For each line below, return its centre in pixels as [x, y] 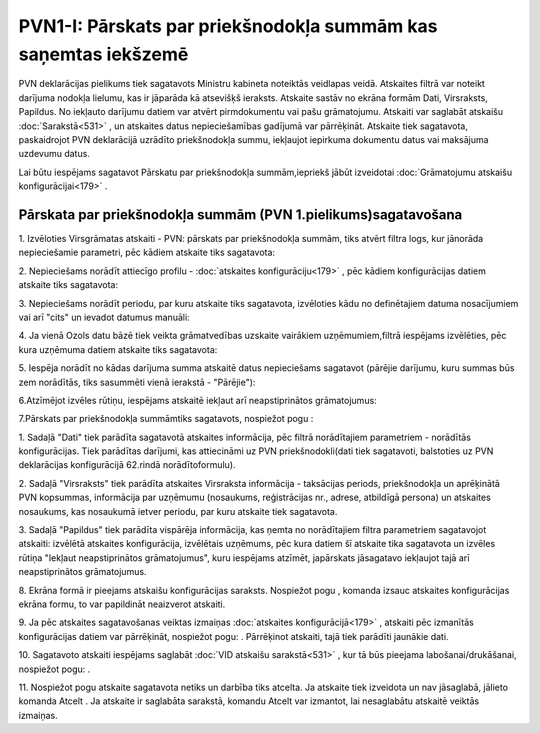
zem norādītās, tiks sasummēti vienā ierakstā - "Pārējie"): [137, 382]
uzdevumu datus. [54, 154]
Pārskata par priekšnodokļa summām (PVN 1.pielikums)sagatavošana [240, 214]
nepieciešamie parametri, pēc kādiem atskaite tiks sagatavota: [146, 252]
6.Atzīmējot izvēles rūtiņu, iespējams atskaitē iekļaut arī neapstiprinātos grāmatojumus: [197, 400]
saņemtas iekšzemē [103, 54]
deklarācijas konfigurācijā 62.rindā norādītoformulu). [127, 465]
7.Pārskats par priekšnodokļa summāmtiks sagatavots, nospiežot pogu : [166, 419]
